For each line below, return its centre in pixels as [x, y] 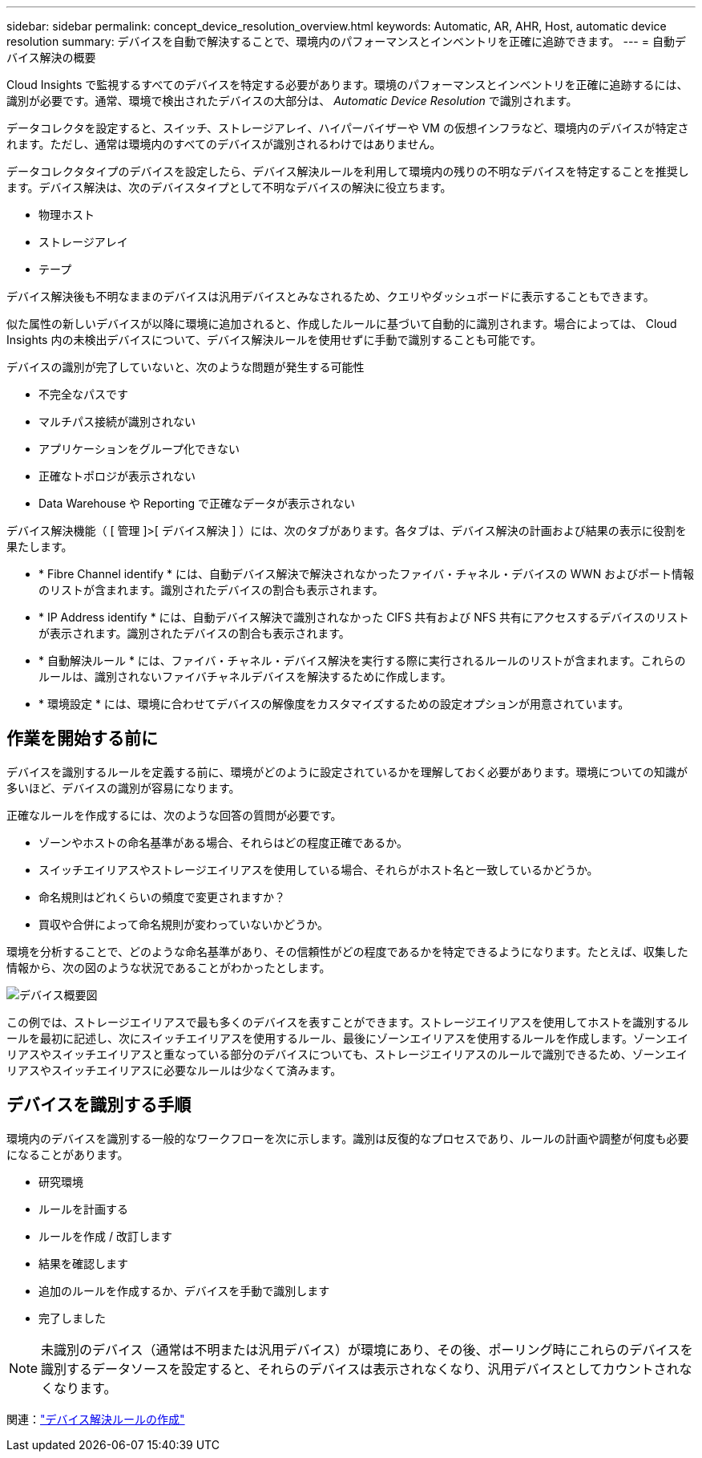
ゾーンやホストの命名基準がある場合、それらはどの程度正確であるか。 [223, 842]
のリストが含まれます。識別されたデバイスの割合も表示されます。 [211, 590]
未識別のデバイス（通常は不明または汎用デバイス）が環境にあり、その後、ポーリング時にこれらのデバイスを [367, 1349]
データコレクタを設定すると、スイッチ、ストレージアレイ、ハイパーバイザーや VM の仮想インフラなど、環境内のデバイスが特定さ [348, 128]
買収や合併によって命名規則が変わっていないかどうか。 [184, 924]
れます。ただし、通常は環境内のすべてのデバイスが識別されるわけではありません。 [224, 144]
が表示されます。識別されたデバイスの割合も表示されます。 [194, 633]
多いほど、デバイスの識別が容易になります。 [123, 788]
